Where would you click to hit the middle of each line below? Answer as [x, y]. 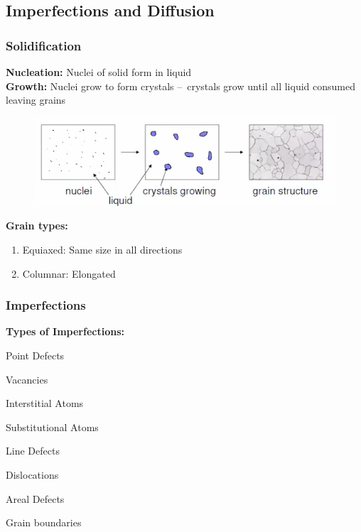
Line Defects [33, 451]
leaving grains [36, 100]
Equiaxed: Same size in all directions [102, 250]
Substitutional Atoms [52, 427]
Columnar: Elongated [69, 273]
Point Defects [35, 355]
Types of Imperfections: [65, 331]
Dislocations [32, 474]
